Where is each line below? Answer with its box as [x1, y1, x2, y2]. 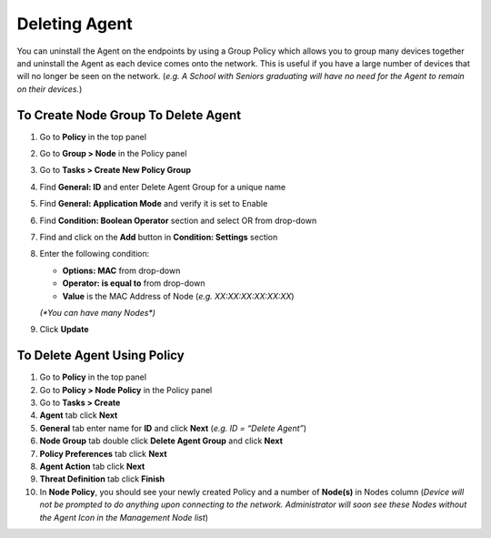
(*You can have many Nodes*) [39, 307, 156, 318]
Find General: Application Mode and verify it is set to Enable [39, 198, 268, 209]
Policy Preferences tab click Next [39, 448, 167, 459]
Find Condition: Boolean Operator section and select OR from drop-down [39, 215, 317, 226]
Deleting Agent [16, 14, 134, 34]
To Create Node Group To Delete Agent [16, 107, 242, 123]
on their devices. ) [16, 83, 83, 95]
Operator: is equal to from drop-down [62, 278, 205, 289]
